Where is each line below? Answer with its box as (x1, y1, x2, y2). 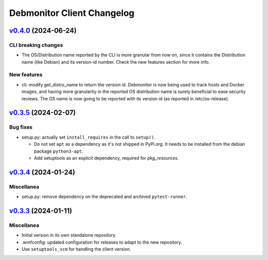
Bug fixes (9, 124, 33, 131)
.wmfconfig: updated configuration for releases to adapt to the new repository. (21, 239, 182, 245)
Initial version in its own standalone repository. (21, 232, 117, 238)
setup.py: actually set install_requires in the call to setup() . (21, 134, 156, 140)
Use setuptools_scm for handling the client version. (21, 246, 132, 252)
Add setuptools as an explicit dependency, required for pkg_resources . (34, 155, 179, 161)
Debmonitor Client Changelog (9, 7, 135, 18)
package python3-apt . (34, 148, 83, 154)
